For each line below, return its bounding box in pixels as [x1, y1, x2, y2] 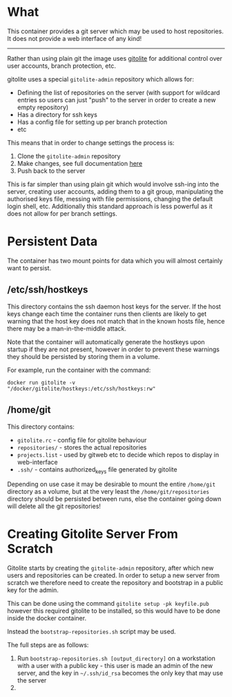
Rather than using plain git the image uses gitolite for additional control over [7, 54, 222, 62]
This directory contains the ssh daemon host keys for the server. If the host [7, 302, 221, 310]
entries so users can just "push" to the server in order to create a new [17, 95, 216, 104]
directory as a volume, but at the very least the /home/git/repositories [7, 487, 210, 496]
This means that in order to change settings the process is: [7, 138, 175, 147]
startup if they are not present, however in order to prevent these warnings [7, 345, 220, 353]
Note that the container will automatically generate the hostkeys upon [7, 337, 205, 346]
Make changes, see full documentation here [17, 159, 143, 167]
